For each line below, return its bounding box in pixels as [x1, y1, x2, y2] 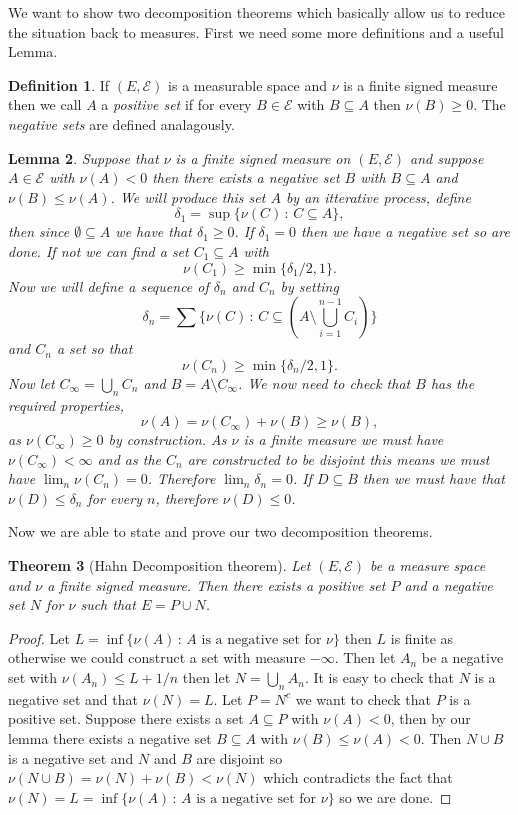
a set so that [56, 338, 133, 359]
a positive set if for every [101, 94, 252, 115]
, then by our [390, 708, 471, 729]
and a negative [404, 574, 493, 595]
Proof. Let [8, 627, 70, 648]
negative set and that [8, 688, 138, 709]
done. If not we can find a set [8, 240, 189, 261]
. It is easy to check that [304, 667, 454, 688]
